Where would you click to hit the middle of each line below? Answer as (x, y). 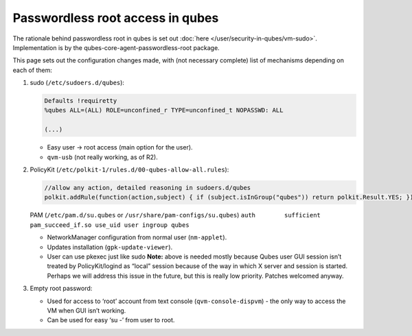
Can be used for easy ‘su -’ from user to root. (111, 320)
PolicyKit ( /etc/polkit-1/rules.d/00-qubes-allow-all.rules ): (129, 170)
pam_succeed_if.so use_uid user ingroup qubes (110, 225)
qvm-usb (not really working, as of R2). (102, 157)
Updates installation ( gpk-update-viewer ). (110, 247)
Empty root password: (61, 289)
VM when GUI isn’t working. (87, 310)
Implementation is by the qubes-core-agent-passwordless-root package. (116, 47)
